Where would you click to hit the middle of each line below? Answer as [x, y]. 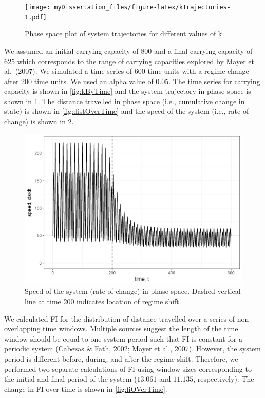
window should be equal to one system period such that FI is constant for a [123, 338]
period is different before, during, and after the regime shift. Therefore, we [121, 358]
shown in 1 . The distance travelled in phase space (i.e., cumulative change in [125, 101]
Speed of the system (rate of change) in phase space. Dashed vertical [133, 291]
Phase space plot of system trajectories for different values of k [124, 34]
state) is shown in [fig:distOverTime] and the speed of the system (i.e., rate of [127, 111]
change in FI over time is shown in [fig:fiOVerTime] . [86, 389]
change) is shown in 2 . [39, 121]
